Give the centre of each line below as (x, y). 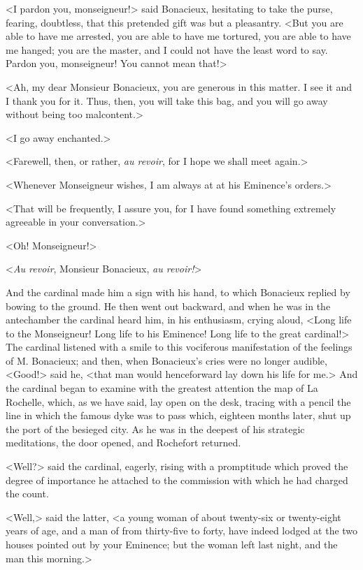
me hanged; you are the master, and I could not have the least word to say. (167, 49)
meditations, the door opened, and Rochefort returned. (123, 443)
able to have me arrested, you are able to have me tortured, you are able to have (178, 36)
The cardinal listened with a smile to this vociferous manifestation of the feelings (179, 347)
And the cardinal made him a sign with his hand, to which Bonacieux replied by (178, 292)
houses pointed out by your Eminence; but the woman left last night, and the (172, 544)
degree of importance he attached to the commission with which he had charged (177, 480)
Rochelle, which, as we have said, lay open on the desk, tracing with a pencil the (178, 401)
